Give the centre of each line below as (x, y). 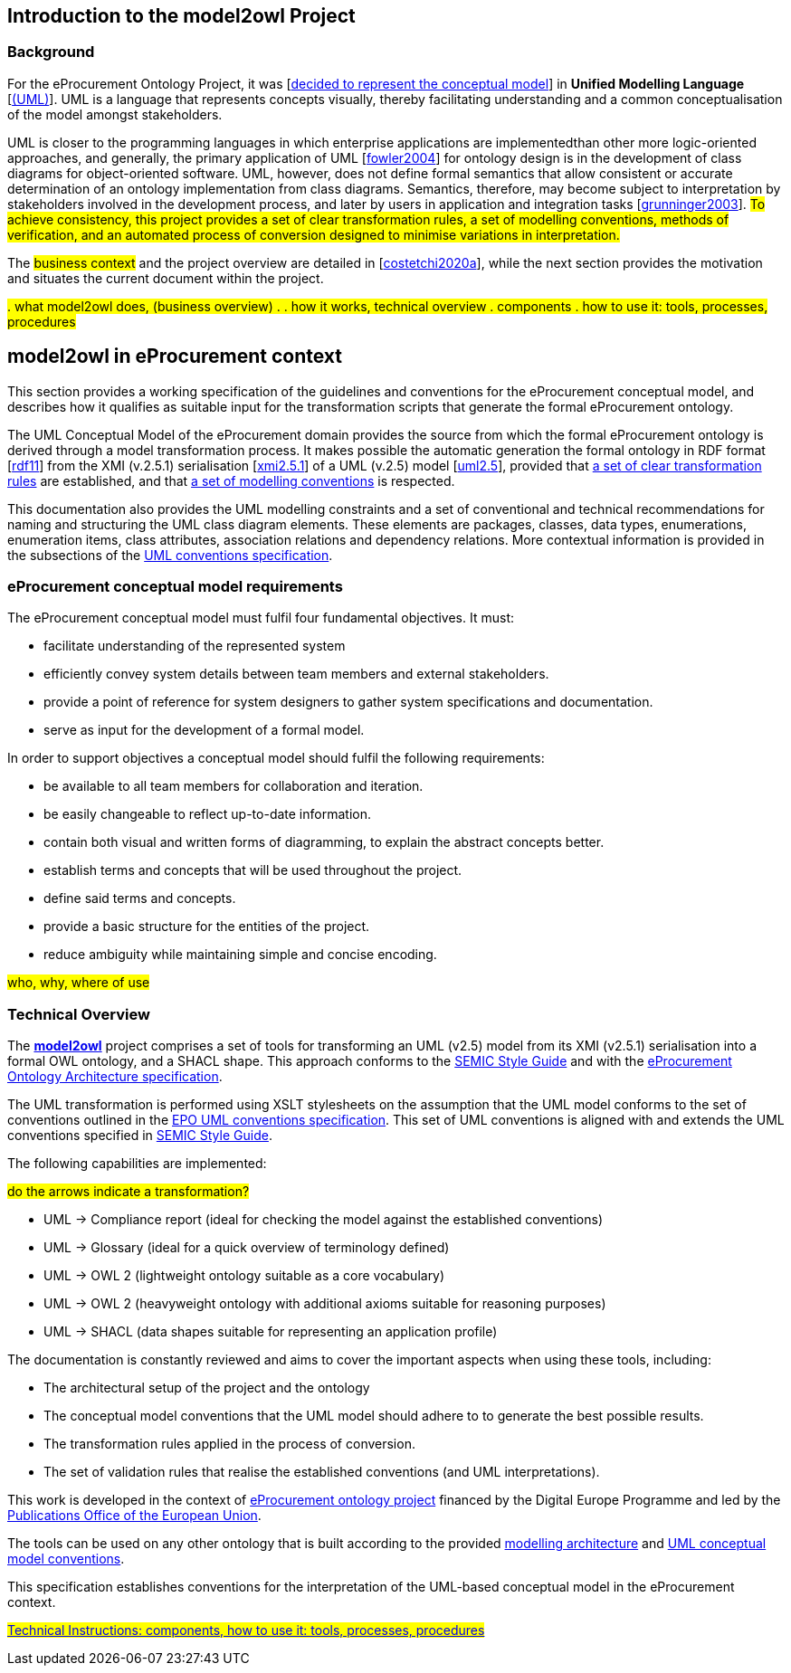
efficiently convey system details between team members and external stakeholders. (296, 674)
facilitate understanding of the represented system (195, 646)
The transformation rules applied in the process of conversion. (229, 1444)
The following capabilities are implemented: (137, 1164)
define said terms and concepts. (140, 898)
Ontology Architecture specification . (115, 1077)
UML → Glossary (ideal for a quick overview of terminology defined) (247, 1248)
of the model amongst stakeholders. (115, 114)
